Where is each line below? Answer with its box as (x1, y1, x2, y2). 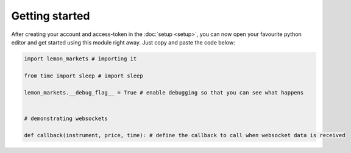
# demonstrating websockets (24, 115, 108, 122)
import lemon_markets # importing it (24, 55, 137, 62)
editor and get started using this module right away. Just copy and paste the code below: (11, 38, 235, 46)
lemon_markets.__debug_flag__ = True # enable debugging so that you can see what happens (24, 89, 304, 96)
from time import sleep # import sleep (24, 72, 143, 79)
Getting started (11, 9, 90, 23)
